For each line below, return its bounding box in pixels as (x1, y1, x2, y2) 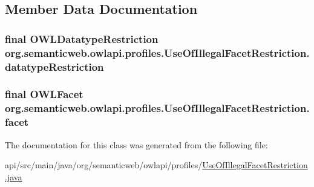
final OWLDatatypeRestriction (5, 31, 159, 46)
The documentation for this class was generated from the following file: (5, 138, 268, 151)
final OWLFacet (5, 87, 83, 102)
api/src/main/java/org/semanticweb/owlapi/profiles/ (5, 159, 203, 171)
